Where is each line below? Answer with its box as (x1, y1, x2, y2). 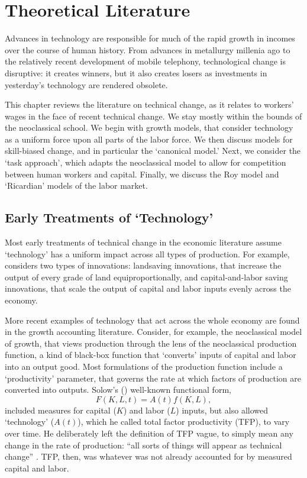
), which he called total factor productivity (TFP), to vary (77, 415, 290, 428)
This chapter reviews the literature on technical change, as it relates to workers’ (5, 98, 294, 111)
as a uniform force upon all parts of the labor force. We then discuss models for (5, 133, 293, 145)
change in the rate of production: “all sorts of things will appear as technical (5, 438, 282, 451)
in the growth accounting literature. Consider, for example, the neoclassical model (5, 325, 302, 338)
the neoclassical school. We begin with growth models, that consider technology (5, 121, 293, 134)
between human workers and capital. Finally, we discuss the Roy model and (5, 167, 279, 180)
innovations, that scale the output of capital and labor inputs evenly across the (5, 282, 291, 295)
